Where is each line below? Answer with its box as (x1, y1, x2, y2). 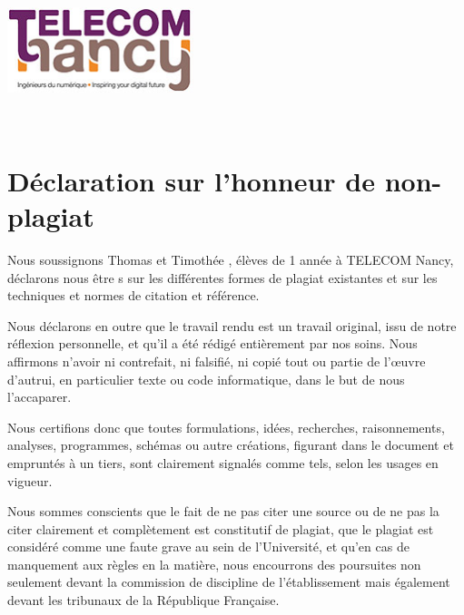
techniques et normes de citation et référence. (7, 286, 260, 305)
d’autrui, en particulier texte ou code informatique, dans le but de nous (7, 369, 405, 388)
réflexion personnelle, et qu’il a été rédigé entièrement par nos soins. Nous (7, 334, 418, 353)
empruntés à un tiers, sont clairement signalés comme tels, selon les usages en (7, 453, 439, 472)
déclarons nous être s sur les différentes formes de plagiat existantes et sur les (7, 268, 438, 287)
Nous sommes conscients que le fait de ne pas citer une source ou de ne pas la (7, 502, 439, 521)
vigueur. (7, 471, 53, 490)
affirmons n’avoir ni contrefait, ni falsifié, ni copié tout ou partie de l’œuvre (7, 351, 426, 370)
